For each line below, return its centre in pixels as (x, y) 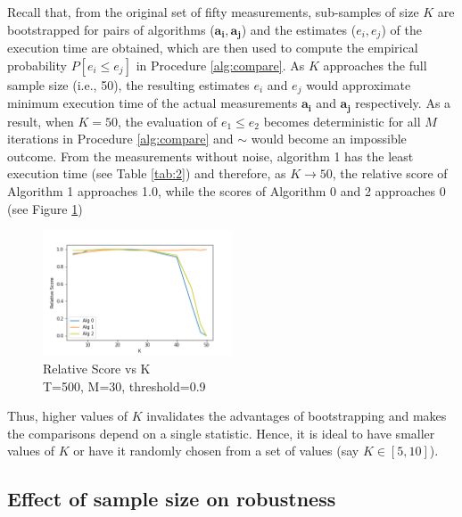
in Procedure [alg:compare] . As (220, 65)
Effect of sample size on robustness (172, 499)
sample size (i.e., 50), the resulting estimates (128, 84)
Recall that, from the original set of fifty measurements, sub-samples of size (213, 12)
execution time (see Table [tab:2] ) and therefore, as (147, 173)
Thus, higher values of (68, 416)
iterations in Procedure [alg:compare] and (120, 139)
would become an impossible (329, 139)
